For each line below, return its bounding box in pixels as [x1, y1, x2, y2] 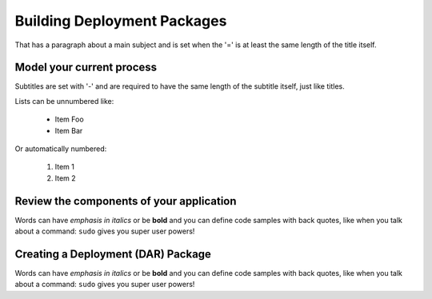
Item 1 [54, 162, 75, 172]
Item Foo [54, 114, 84, 124]
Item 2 [54, 173, 76, 183]
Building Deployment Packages [14, 12, 227, 30]
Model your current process [14, 61, 158, 74]
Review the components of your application [14, 194, 237, 208]
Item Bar [54, 126, 83, 135]
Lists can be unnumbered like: [14, 96, 114, 106]
